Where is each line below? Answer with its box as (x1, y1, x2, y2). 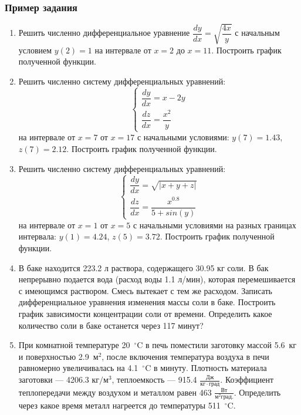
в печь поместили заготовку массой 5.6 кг (146, 339, 297, 351)
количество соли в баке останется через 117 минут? (18, 319, 204, 331)
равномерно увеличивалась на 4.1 (18, 362, 138, 374)
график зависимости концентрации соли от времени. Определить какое (18, 308, 272, 320)
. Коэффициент (220, 373, 273, 385)
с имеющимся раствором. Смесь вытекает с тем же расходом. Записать (18, 284, 272, 296)
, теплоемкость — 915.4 (111, 373, 197, 385)
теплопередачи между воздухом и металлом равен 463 (18, 386, 212, 398)
